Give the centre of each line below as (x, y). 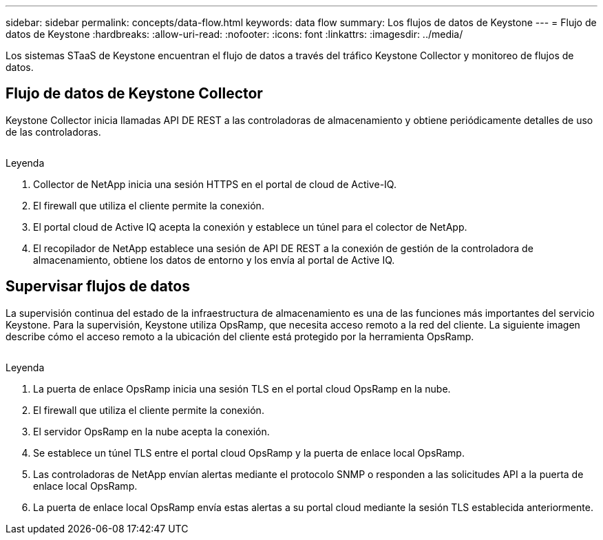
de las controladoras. (53, 132)
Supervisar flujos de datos (98, 287)
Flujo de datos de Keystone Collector (134, 94)
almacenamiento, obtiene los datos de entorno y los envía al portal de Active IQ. (214, 260)
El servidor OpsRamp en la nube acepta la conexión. (151, 431)
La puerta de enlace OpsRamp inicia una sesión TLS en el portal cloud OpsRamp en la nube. (242, 388)
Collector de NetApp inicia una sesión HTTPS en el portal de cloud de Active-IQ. (215, 184)
